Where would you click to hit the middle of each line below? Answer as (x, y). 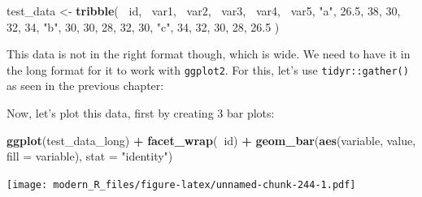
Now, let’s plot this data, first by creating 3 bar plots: (141, 113)
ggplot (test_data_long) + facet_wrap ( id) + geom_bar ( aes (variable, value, (211, 140)
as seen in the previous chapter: (85, 86)
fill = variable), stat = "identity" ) (90, 156)
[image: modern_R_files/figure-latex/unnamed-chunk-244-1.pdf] (181, 184)
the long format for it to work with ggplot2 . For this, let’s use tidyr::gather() (208, 69)
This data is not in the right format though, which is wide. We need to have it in (209, 54)
